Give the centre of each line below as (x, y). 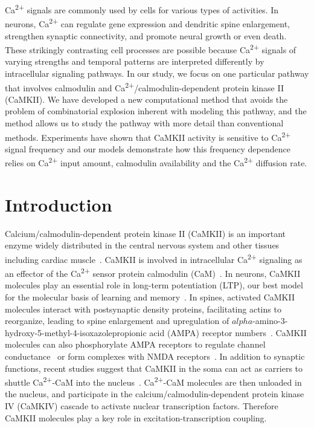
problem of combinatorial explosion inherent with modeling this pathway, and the (156, 111)
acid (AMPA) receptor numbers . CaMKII (228, 332)
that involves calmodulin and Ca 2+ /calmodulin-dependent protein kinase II (144, 86)
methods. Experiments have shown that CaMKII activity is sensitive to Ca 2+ (148, 136)
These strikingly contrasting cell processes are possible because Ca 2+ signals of (151, 49)
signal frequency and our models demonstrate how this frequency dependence (148, 148)
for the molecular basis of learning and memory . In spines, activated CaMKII (150, 297)
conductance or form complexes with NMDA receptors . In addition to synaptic (155, 356)
